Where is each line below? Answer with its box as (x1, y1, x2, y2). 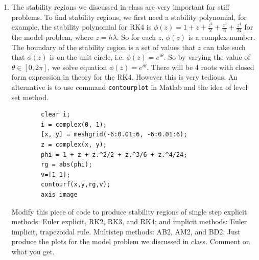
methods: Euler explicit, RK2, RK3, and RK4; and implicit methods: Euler (11, 216, 247, 227)
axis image (41, 191, 78, 198)
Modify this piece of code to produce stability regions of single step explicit (11, 206, 247, 217)
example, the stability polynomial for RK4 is (11, 21, 152, 32)
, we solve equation (48, 61, 107, 72)
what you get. (11, 246, 55, 256)
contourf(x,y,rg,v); (41, 181, 111, 188)
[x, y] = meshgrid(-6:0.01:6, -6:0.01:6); (41, 131, 187, 138)
